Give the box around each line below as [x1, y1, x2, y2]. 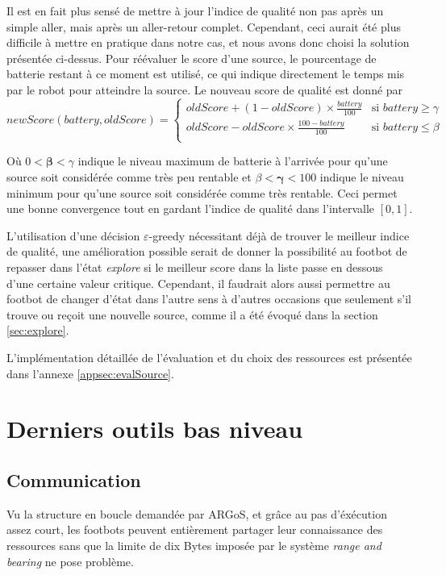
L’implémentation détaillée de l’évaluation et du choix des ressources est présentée [6, 348, 412, 365]
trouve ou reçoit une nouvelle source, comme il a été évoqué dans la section [6, 306, 378, 323]
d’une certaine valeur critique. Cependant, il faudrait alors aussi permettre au [6, 274, 390, 291]
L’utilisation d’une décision [6, 227, 140, 244]
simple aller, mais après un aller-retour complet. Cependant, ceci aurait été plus [6, 18, 401, 35]
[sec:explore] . [6, 322, 69, 339]
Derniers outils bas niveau [6, 412, 303, 445]
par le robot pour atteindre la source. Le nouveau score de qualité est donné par [6, 81, 403, 98]
